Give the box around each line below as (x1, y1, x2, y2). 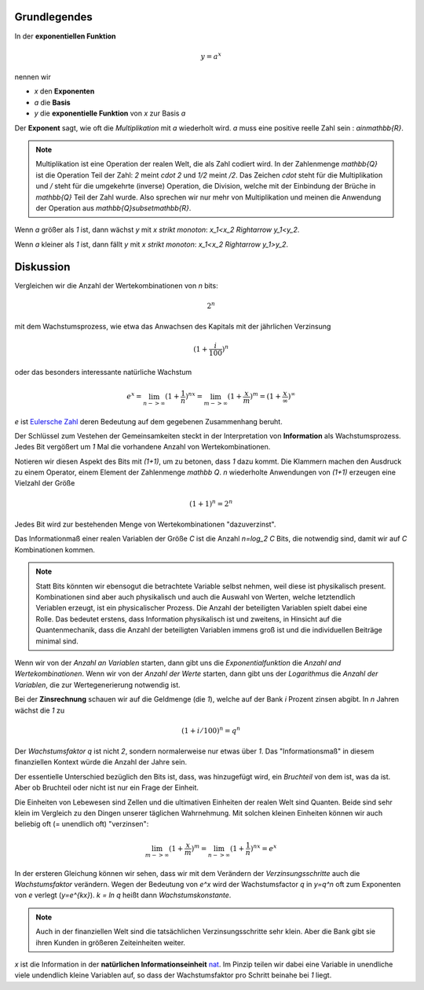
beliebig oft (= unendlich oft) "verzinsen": (14, 819, 149, 829)
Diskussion (14, 260, 71, 273)
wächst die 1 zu (14, 706, 65, 715)
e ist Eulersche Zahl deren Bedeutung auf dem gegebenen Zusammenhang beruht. (14, 416, 283, 426)
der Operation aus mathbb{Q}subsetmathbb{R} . (35, 203, 192, 212)
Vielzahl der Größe (14, 478, 75, 488)
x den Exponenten (34, 86, 95, 96)
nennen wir (14, 72, 51, 82)
